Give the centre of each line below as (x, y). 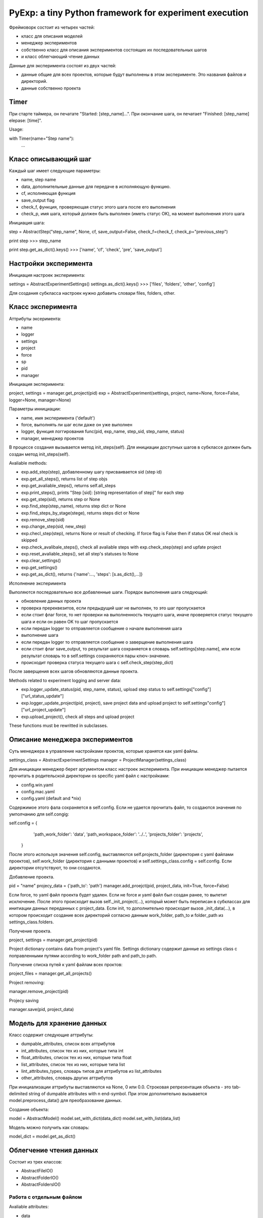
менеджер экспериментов (49, 43)
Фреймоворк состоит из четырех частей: (52, 27)
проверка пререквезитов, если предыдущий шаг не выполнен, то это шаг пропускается (113, 608)
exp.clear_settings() (41, 561)
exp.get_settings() (39, 567)
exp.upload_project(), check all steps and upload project (78, 717)
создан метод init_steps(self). (39, 454)
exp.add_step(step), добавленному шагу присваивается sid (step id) (92, 472)
